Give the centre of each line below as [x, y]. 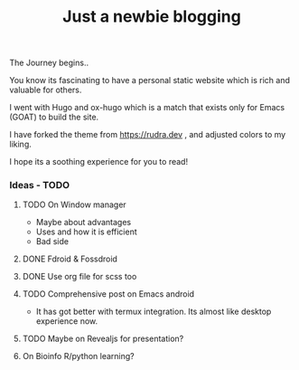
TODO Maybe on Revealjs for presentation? [103, 339]
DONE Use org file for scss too [79, 277]
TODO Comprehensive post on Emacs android [108, 294]
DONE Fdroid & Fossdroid [70, 259]
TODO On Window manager [74, 204]
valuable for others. [46, 90]
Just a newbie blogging [152, 17]
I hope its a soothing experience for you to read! [98, 162]
